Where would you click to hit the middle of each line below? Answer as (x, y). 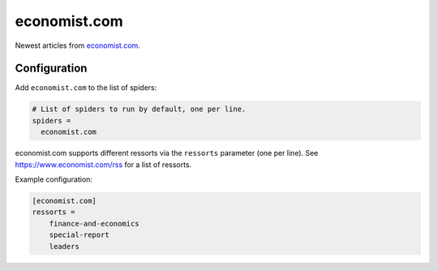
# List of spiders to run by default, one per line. (139, 109)
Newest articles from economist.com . (78, 45)
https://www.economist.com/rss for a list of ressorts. (103, 164)
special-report (79, 235)
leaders (64, 246)
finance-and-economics (94, 224)
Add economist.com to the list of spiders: (86, 88)
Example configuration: (54, 179)
